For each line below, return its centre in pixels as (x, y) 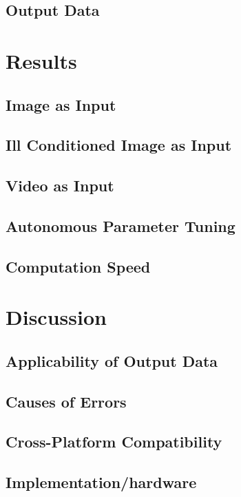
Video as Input (60, 186)
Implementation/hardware (101, 482)
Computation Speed (78, 266)
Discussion (56, 317)
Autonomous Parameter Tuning (120, 225)
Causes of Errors (66, 401)
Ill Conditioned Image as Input (119, 145)
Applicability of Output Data (112, 360)
